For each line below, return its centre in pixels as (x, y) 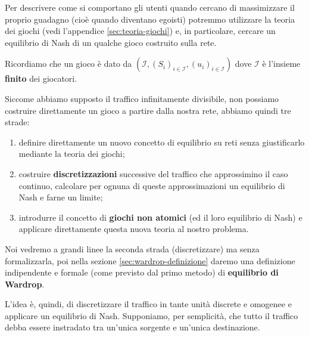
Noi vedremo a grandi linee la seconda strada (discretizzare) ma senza (132, 248)
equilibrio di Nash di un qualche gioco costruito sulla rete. (111, 42)
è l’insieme (281, 64)
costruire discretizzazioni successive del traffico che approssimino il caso (153, 173)
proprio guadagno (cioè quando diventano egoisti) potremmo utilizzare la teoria (150, 19)
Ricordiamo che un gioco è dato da (68, 64)
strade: (17, 122)
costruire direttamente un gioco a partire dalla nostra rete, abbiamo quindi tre (148, 110)
